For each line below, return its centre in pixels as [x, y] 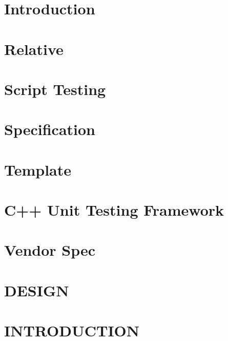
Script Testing [55, 89]
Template [38, 169]
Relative [34, 49]
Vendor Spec [50, 250]
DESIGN [37, 290]
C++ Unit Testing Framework [114, 210]
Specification [50, 129]
